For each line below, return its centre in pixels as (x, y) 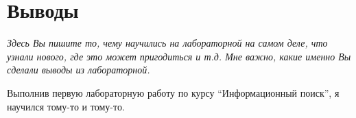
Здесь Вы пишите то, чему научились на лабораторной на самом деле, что (167, 43)
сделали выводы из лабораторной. (79, 70)
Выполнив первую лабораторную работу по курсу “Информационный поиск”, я (173, 92)
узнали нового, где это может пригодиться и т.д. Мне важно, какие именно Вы (179, 56)
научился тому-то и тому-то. (66, 106)
